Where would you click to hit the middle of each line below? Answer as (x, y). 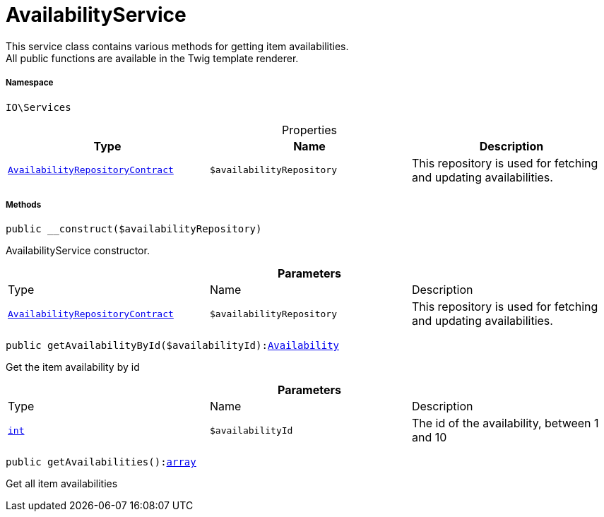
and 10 (429, 438)
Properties (309, 130)
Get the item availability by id (73, 367)
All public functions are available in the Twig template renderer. (152, 58)
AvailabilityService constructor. (78, 251)
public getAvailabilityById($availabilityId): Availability (173, 346)
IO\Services (39, 107)
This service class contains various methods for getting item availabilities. (177, 46)
